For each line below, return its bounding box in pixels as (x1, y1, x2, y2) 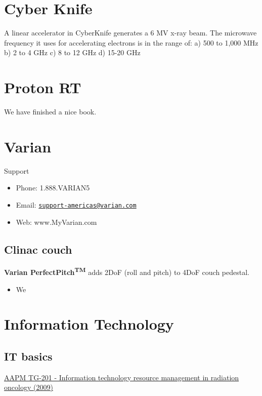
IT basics (4, 348, 53, 364)
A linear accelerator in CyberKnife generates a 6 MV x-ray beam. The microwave (4, 27, 257, 38)
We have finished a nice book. (4, 106, 97, 117)
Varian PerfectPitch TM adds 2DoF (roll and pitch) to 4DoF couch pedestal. (4, 265, 249, 278)
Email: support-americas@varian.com (16, 199, 137, 210)
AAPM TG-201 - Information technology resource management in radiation (4, 372, 239, 382)
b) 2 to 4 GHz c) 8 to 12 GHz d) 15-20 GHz (4, 47, 141, 58)
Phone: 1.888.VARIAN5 (16, 182, 90, 193)
